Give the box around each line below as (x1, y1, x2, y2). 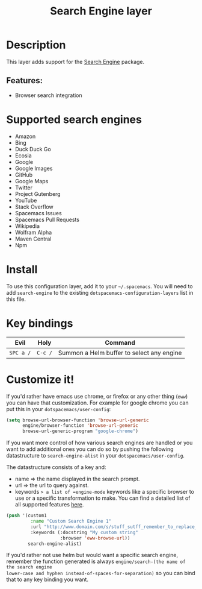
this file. (6, 295, 26, 303)
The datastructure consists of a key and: (6, 464, 106, 471)
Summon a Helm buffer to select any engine (58, 348, 182, 357)
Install (6, 262, 38, 276)
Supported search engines (6, 113, 142, 126)
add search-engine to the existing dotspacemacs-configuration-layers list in (6, 289, 194, 296)
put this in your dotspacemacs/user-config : (6, 405, 111, 412)
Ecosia (14, 152, 32, 159)
